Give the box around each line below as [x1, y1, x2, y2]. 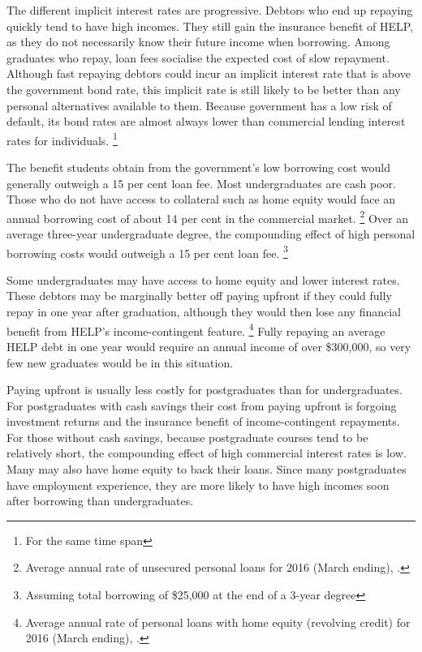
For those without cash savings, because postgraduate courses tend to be [6, 428, 368, 445]
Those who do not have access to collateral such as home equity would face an [6, 191, 396, 208]
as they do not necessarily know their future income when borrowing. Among [6, 33, 390, 50]
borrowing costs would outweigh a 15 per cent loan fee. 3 [6, 242, 288, 261]
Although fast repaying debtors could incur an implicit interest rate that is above [6, 65, 411, 82]
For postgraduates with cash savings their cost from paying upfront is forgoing [6, 397, 397, 414]
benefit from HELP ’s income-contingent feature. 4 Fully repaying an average [6, 320, 385, 339]
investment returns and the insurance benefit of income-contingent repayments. [6, 413, 400, 430]
